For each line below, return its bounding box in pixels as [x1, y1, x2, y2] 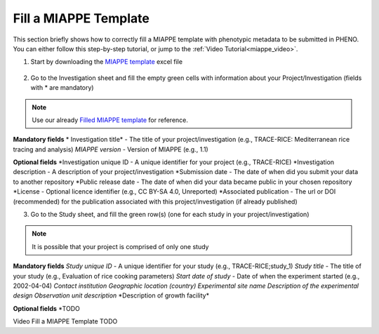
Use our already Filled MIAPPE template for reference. [32, 116, 189, 124]
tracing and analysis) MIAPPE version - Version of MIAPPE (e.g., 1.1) [13, 145, 208, 154]
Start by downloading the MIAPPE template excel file [30, 58, 182, 66]
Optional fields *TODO [13, 304, 80, 312]
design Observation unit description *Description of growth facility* [13, 291, 210, 300]
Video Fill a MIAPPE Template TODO [13, 317, 118, 326]
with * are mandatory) [30, 83, 94, 92]
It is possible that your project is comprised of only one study [32, 242, 209, 250]
